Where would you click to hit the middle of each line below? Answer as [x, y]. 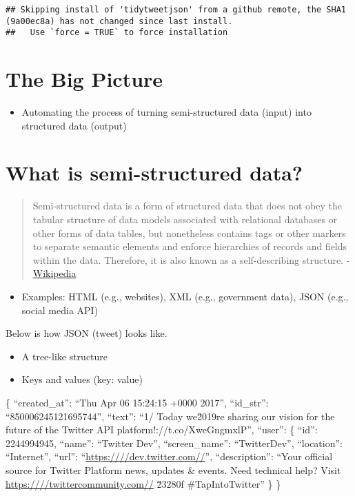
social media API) [60, 310]
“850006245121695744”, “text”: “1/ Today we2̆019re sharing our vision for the [170, 416]
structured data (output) [74, 125]
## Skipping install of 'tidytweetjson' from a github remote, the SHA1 [176, 10]
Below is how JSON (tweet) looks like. [87, 333]
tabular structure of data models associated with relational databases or [185, 219]
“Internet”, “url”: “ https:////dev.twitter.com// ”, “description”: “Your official [169, 456]
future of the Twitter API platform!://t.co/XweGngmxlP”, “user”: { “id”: [162, 430]
